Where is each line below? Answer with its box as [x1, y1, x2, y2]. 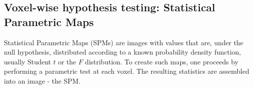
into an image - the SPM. [4, 75, 81, 86]
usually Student [4, 56, 51, 66]
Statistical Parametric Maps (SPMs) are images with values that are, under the [4, 37, 244, 47]
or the [58, 56, 76, 66]
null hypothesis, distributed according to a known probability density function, [4, 47, 241, 57]
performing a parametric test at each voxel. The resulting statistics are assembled [4, 66, 250, 76]
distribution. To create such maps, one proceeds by [85, 56, 239, 66]
